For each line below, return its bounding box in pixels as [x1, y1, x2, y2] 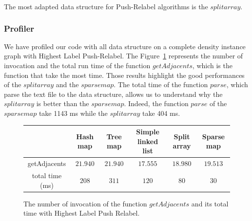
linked [137, 136, 158, 146]
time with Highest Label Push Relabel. [23, 208, 140, 218]
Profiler [4, 22, 35, 34]
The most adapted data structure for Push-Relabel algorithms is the [4, 1, 208, 11]
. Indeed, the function [124, 98, 189, 109]
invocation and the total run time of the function [4, 60, 151, 70]
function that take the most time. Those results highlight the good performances [4, 70, 245, 80]
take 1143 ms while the [39, 108, 108, 118]
